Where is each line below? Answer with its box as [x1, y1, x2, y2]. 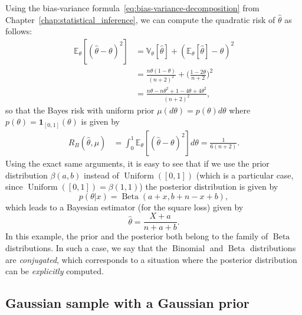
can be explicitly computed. [5, 265, 104, 277]
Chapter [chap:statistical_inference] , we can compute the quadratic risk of [5, 13, 275, 25]
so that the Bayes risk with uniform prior [5, 103, 155, 116]
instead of [84, 168, 119, 181]
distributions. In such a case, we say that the [5, 241, 168, 254]
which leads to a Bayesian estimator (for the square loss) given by [5, 200, 244, 213]
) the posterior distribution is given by [139, 180, 278, 193]
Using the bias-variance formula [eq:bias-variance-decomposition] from [5, 2, 260, 14]
